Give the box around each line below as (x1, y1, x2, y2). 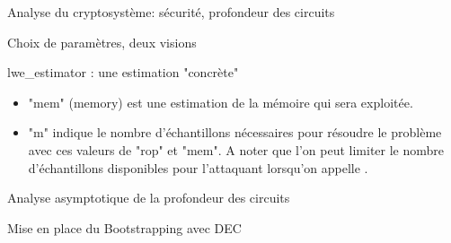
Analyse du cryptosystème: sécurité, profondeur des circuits (7, 3, 335, 21)
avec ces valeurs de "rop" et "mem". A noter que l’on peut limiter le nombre (28, 140, 445, 159)
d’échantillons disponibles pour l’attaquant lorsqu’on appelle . (28, 158, 368, 177)
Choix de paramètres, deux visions (7, 32, 197, 51)
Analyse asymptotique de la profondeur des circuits (7, 188, 290, 207)
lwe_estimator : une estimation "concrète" (7, 63, 239, 82)
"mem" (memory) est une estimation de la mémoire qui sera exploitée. (28, 92, 413, 111)
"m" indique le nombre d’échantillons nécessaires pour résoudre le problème (28, 123, 442, 142)
